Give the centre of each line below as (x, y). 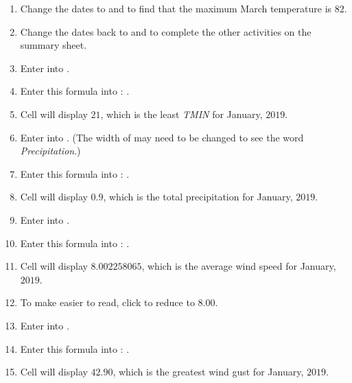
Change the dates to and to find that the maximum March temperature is (176, 8)
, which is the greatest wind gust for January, (208, 372)
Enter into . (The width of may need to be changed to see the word (162, 137)
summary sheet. (54, 45)
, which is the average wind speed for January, (239, 266)
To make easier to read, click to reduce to (107, 302)
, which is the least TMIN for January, (181, 114)
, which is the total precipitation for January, (198, 197)
